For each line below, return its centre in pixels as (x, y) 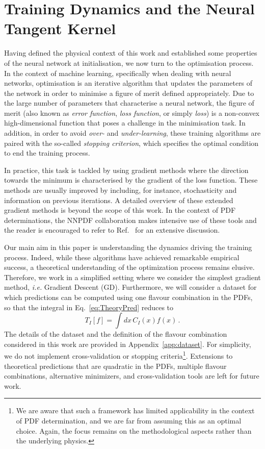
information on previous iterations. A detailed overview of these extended (119, 200)
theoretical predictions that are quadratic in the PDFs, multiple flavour (115, 366)
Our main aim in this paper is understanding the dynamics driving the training (128, 247)
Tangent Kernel (60, 28)
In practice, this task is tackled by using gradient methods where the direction (126, 170)
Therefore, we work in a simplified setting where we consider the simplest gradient (132, 277)
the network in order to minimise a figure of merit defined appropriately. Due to (129, 93)
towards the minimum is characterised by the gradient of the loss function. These (131, 180)
